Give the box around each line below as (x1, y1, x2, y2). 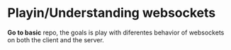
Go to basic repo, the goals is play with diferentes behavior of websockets (7, 28, 225, 37)
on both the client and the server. (7, 35, 104, 44)
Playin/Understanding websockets (7, 5, 216, 21)
